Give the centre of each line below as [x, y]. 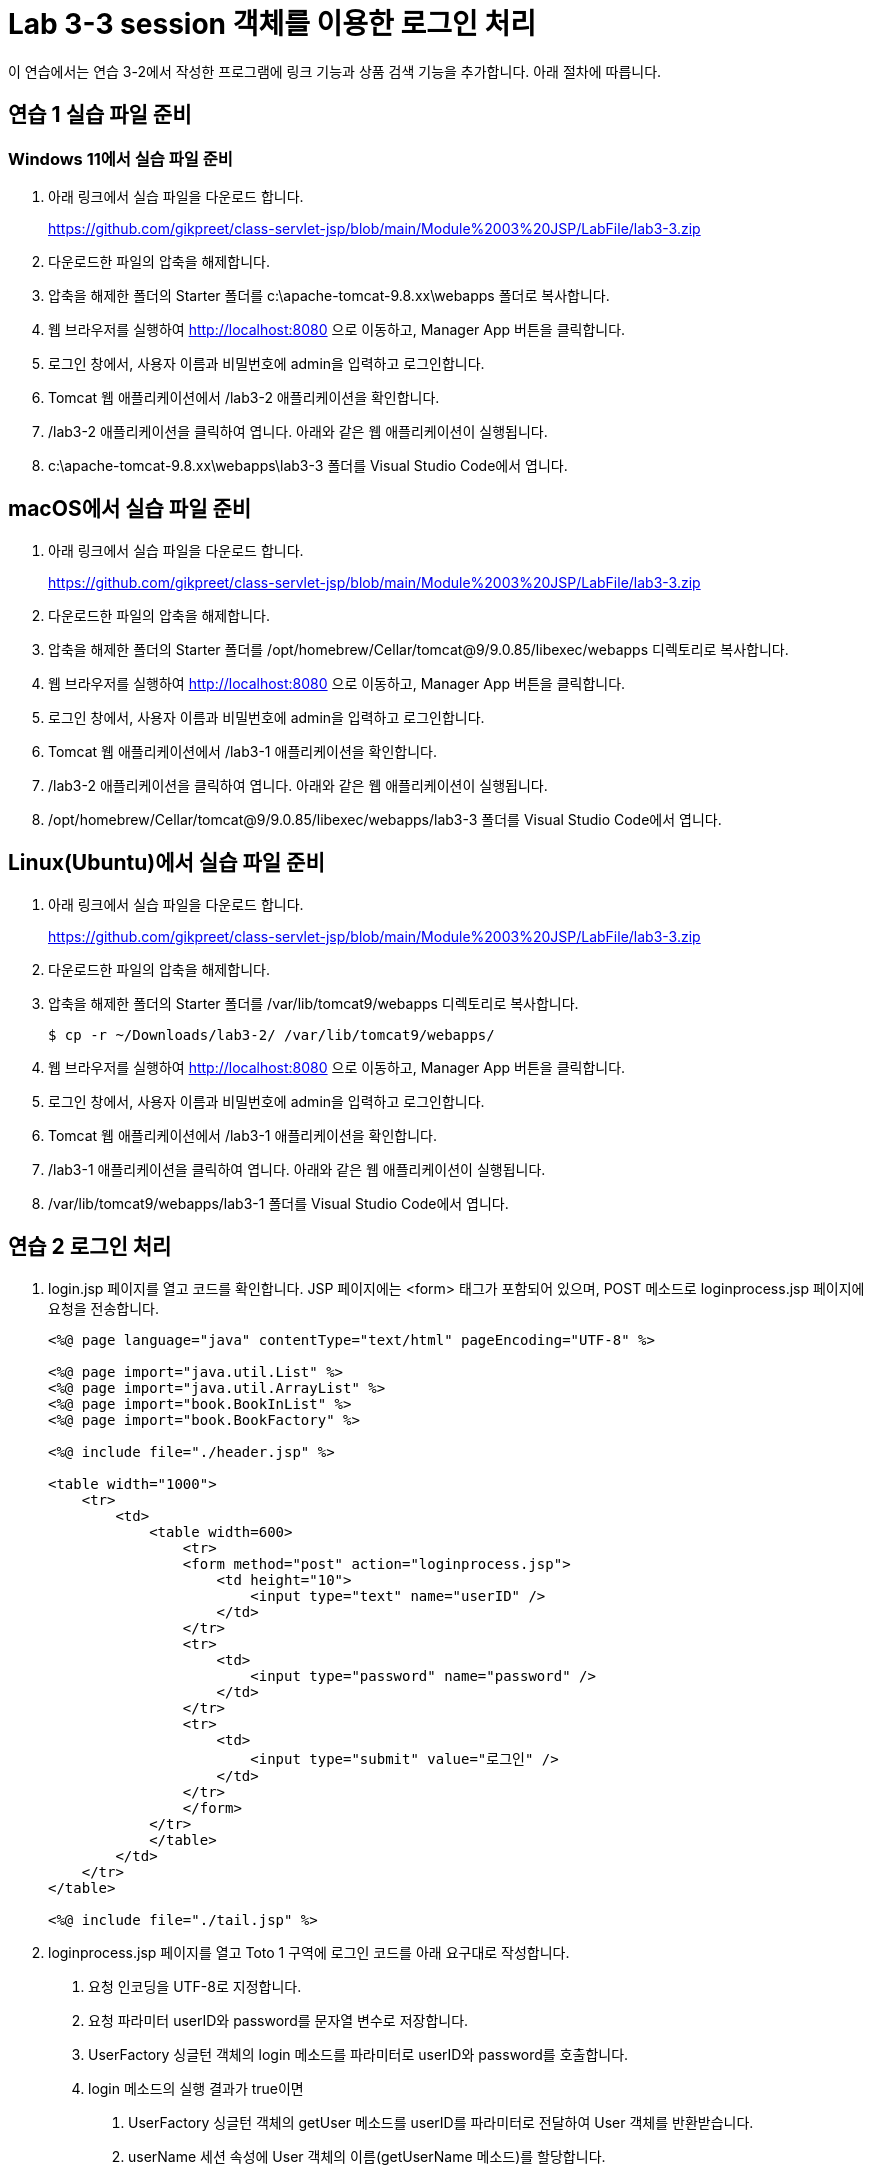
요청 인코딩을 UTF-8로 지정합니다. [195, 1986]
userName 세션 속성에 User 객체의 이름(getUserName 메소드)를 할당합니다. [367, 2156]
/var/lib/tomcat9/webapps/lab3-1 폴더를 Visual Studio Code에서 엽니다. [278, 1203]
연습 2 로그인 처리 [90, 1247]
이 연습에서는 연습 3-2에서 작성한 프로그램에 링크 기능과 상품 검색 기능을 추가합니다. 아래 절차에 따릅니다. [335, 71]
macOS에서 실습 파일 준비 [130, 509]
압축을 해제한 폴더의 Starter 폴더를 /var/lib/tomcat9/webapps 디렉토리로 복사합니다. [313, 1003]
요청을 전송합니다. [104, 1308]
